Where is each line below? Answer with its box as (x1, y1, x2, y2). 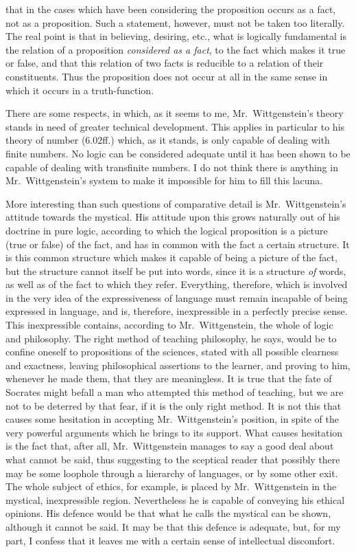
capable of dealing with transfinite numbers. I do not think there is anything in (5, 159, 338, 174)
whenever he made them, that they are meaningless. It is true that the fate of (5, 371, 332, 386)
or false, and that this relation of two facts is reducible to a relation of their (5, 56, 324, 70)
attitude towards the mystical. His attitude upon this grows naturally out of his (5, 210, 340, 224)
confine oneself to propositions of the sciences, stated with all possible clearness (5, 344, 339, 359)
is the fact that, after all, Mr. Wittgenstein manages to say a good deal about (5, 439, 334, 453)
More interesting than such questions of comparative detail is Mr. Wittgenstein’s (5, 196, 346, 210)
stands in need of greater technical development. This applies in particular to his (5, 119, 345, 133)
